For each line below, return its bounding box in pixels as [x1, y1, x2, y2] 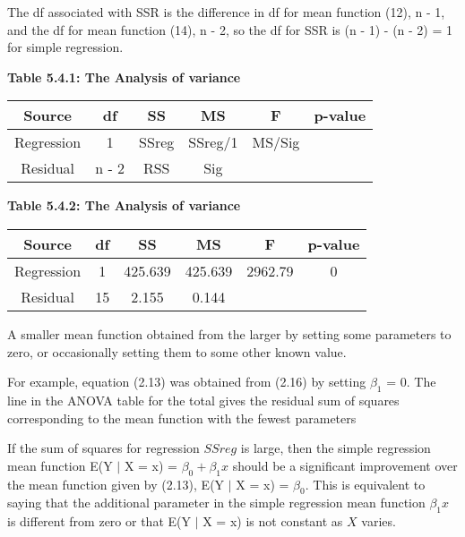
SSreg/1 [188, 132, 238, 153]
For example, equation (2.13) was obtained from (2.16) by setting [7, 372, 366, 391]
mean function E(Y [7, 456, 113, 474]
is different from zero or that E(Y [7, 512, 191, 531]
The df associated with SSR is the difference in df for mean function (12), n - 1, [7, 3, 445, 21]
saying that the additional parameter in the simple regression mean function [7, 493, 426, 512]
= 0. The [386, 372, 436, 391]
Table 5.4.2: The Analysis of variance [7, 196, 241, 215]
